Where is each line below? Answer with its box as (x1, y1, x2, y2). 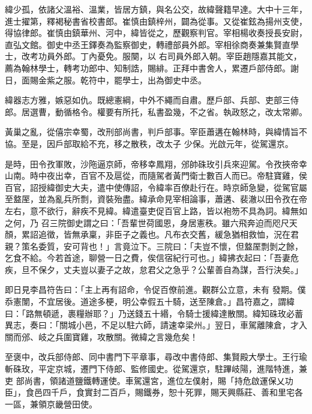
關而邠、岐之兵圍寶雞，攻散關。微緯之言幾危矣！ (5, 330, 198, 343)
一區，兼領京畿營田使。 (5, 397, 97, 410)
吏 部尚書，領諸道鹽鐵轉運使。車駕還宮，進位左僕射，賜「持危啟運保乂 (5, 374, 285, 386)
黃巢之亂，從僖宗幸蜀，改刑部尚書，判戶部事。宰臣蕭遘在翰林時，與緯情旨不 (5, 125, 307, 138)
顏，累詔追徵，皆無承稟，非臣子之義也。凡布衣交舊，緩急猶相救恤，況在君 (5, 228, 299, 241)
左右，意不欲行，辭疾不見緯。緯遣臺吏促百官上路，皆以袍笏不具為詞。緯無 (5, 204, 299, 217)
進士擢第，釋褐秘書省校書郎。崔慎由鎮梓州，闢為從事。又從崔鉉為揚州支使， (5, 14, 307, 27)
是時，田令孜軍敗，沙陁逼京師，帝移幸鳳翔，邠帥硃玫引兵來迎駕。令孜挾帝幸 (5, 157, 307, 170)
